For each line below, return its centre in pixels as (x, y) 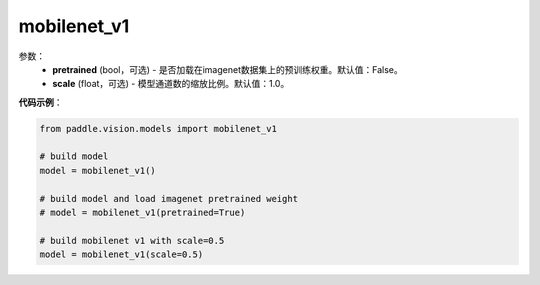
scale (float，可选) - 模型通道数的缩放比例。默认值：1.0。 (171, 84)
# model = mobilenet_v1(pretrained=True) (142, 213)
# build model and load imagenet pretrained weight (169, 198)
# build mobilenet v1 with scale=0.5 (132, 240)
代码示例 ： (40, 102)
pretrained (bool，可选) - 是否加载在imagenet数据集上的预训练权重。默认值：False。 (228, 69)
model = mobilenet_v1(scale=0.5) (121, 254)
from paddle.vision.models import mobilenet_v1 (158, 128)
